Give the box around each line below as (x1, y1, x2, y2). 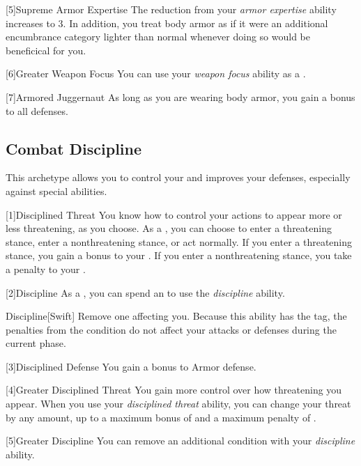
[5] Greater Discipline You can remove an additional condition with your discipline (6, 433, 355, 448)
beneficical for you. (6, 42, 86, 57)
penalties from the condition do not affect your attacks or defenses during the (6, 322, 337, 336)
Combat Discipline (6, 137, 142, 159)
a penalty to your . (6, 261, 86, 276)
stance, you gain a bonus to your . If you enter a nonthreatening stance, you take (6, 248, 352, 263)
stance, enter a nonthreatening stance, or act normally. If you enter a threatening (6, 234, 352, 249)
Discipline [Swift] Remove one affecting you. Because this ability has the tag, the (6, 309, 347, 323)
